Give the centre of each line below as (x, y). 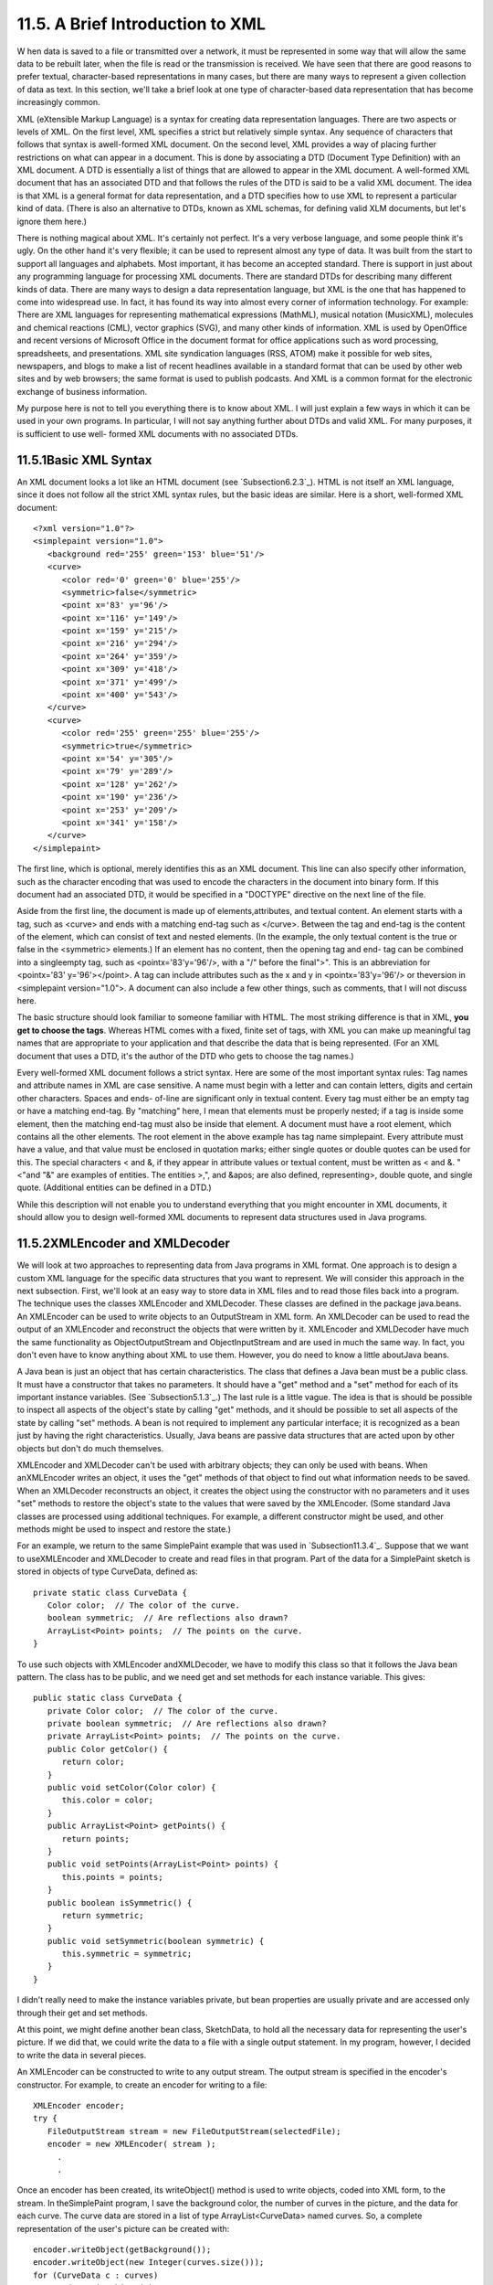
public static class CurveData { (108, 1698)
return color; (93, 1762)
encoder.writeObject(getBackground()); (122, 2249)
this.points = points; (112, 1877)
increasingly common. (58, 102)
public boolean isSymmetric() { (120, 1902)
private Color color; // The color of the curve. (163, 1711)
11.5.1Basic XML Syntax (84, 460)
